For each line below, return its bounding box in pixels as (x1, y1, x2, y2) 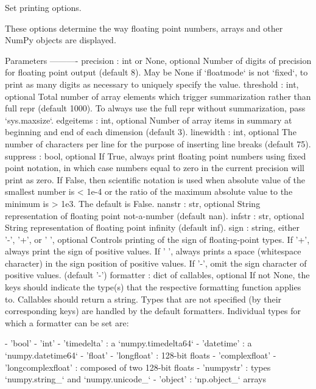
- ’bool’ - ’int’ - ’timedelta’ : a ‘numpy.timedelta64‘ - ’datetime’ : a (5, 337, 252, 349)
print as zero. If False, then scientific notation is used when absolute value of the (5, 173, 306, 186)
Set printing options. (5, 1, 82, 13)
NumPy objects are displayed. (5, 33, 116, 46)
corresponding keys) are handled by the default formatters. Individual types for (5, 304, 301, 317)
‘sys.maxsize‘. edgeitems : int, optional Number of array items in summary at (5, 113, 292, 126)
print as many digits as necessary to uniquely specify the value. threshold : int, (5, 77, 299, 90)
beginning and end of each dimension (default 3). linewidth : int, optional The (5, 125, 297, 138)
